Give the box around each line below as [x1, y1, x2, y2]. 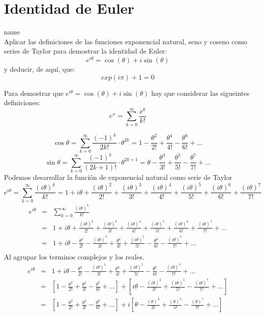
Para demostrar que [4, 87, 63, 98]
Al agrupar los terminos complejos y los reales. [4, 252, 145, 262]
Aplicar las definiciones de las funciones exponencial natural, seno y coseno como [4, 36, 247, 46]
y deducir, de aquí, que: [4, 63, 75, 74]
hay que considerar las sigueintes [151, 87, 250, 98]
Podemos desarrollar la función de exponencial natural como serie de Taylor [4, 172, 233, 182]
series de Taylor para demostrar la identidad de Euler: [4, 46, 167, 56]
